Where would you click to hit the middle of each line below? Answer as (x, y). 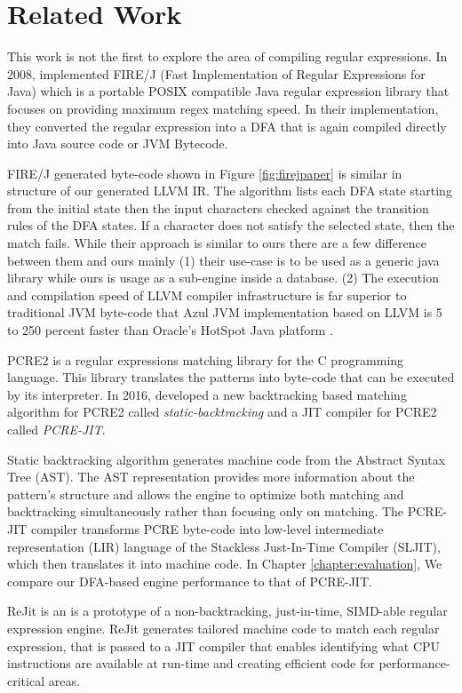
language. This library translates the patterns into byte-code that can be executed (231, 377)
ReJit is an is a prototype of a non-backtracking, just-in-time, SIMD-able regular (227, 611)
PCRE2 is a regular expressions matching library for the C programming (206, 359)
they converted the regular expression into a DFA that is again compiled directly (227, 126)
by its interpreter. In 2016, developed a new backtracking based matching (207, 394)
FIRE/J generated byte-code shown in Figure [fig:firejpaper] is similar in (205, 173)
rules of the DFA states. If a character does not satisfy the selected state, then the (231, 225)
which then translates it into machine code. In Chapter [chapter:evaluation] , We (225, 564)
